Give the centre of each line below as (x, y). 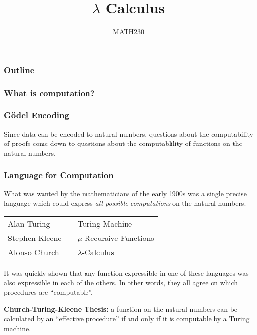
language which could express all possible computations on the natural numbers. (125, 203)
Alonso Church (34, 252)
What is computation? (49, 92)
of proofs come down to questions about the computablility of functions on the (123, 143)
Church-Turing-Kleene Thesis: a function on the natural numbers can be (121, 309)
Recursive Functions (119, 238)
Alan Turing (29, 223)
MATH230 (128, 31)
